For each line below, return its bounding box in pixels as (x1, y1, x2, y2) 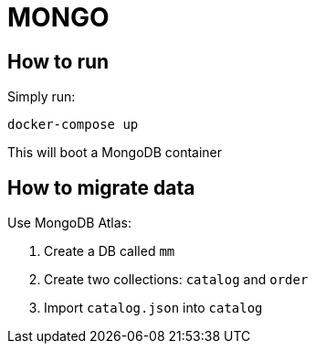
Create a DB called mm (44, 243, 175, 260)
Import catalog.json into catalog (44, 300, 263, 316)
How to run (7, 49, 110, 73)
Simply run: (7, 89, 76, 105)
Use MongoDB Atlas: (7, 215, 132, 231)
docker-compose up (7, 117, 139, 133)
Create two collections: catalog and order (44, 271, 309, 288)
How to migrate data (7, 175, 195, 199)
